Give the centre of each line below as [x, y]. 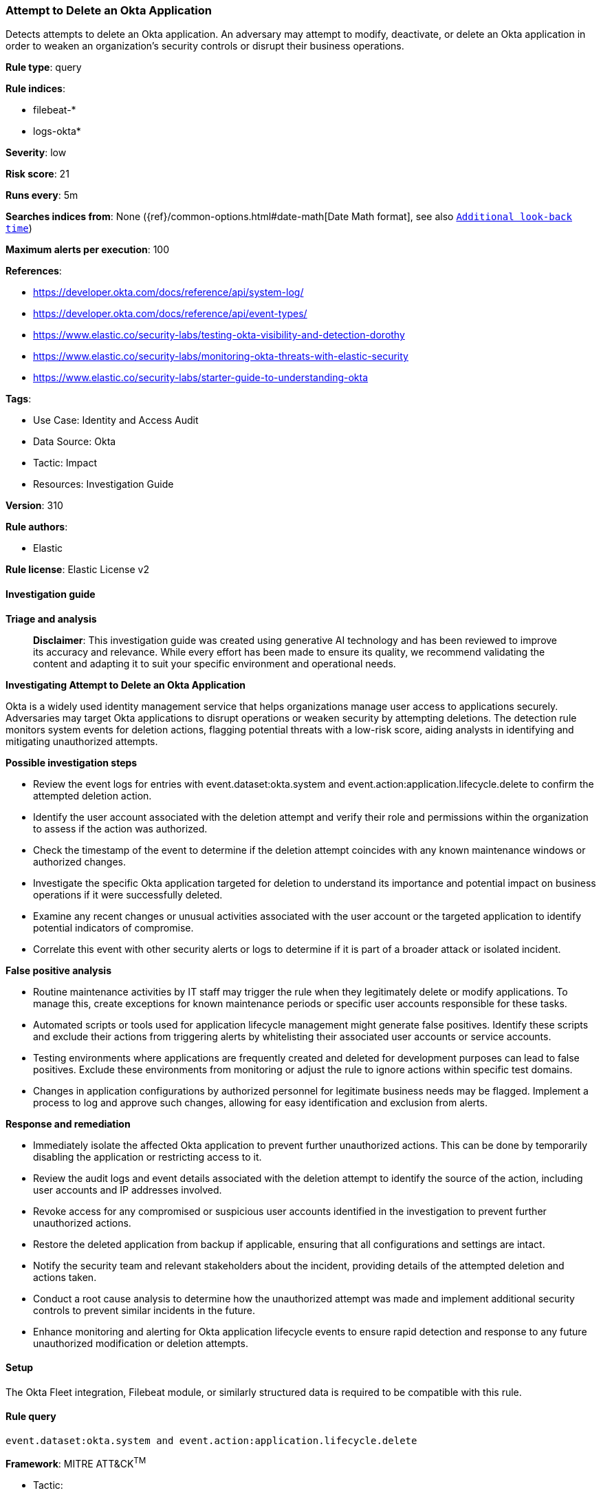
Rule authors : [37, 527]
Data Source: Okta [75, 442]
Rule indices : [35, 89]
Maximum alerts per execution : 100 [88, 250]
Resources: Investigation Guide [103, 484]
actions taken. [65, 1277]
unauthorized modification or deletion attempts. [141, 1343]
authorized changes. [79, 861]
